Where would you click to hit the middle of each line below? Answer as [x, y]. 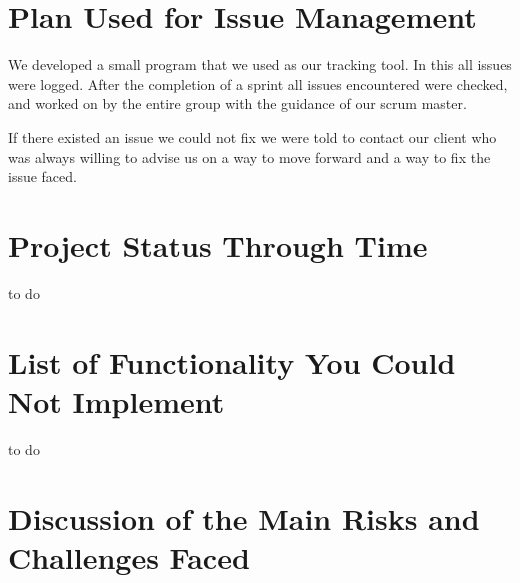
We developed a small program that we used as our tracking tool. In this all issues [260, 64]
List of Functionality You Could [232, 361]
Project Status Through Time [218, 244]
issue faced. [42, 176]
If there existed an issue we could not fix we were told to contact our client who [252, 136]
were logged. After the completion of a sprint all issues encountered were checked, [258, 83]
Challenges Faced [129, 556]
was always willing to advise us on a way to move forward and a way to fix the [249, 156]
